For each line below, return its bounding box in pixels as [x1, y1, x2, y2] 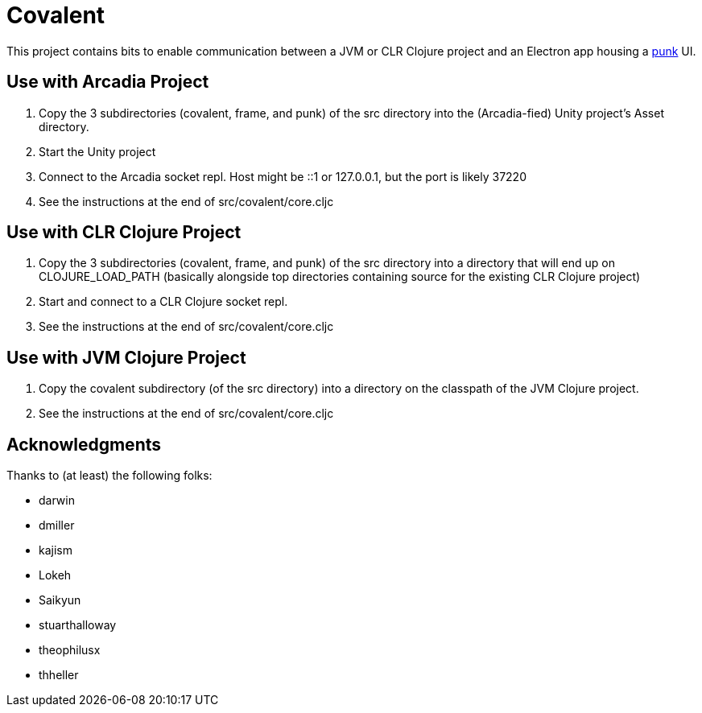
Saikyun [39, 593, 81, 608]
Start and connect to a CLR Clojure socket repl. [39, 295, 288, 309]
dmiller [39, 518, 75, 533]
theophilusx [39, 643, 101, 657]
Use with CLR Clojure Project [6, 222, 242, 243]
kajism [39, 543, 72, 558]
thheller [39, 668, 79, 682]
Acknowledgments [6, 434, 162, 455]
